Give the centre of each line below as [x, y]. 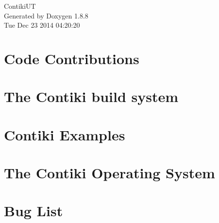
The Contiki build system [91, 96]
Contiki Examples [65, 134]
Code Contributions [72, 58]
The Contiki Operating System [109, 173]
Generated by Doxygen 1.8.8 [46, 15]
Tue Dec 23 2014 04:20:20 [42, 25]
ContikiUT [20, 6]
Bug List [34, 211]
